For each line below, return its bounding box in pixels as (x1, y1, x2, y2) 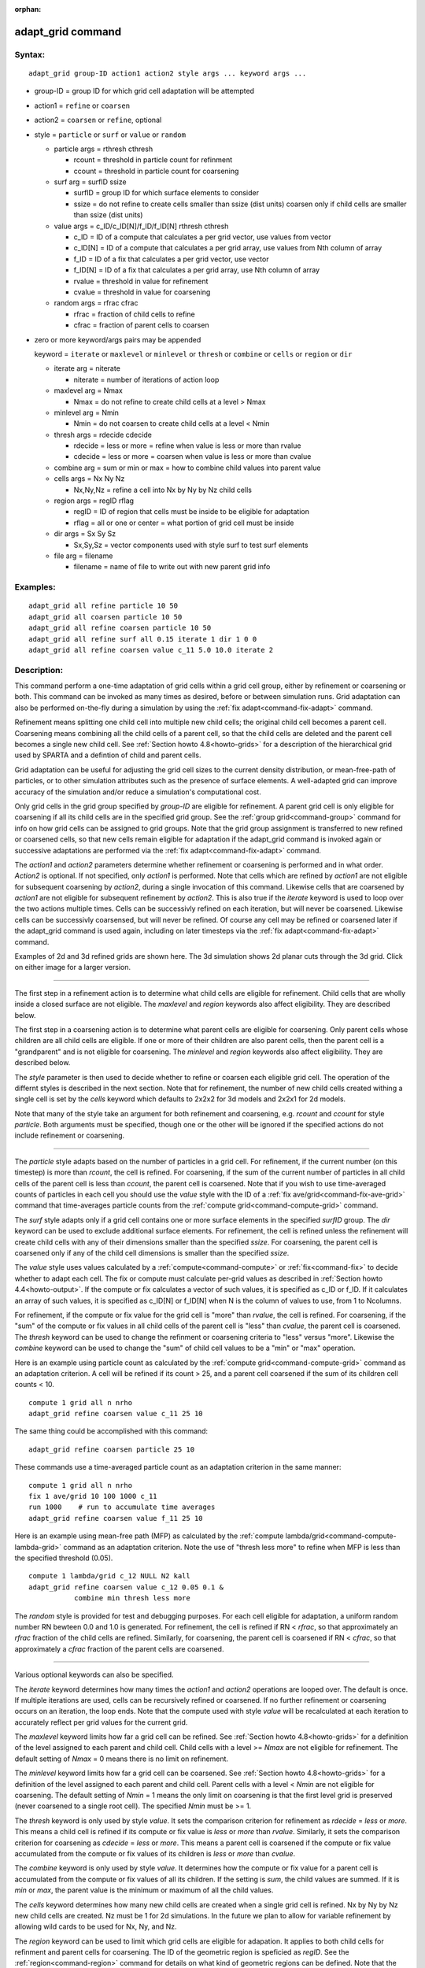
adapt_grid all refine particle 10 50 (28, 601, 179, 610)
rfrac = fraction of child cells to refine (73, 309, 196, 319)
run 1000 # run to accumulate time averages (28, 1503, 216, 1511)
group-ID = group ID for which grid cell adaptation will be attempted (34, 87, 255, 96)
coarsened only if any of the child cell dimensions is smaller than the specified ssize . (14, 1248, 290, 1257)
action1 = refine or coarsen (34, 101, 130, 110)
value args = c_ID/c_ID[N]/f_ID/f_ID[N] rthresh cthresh (54, 221, 229, 231)
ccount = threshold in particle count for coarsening (73, 166, 239, 176)
